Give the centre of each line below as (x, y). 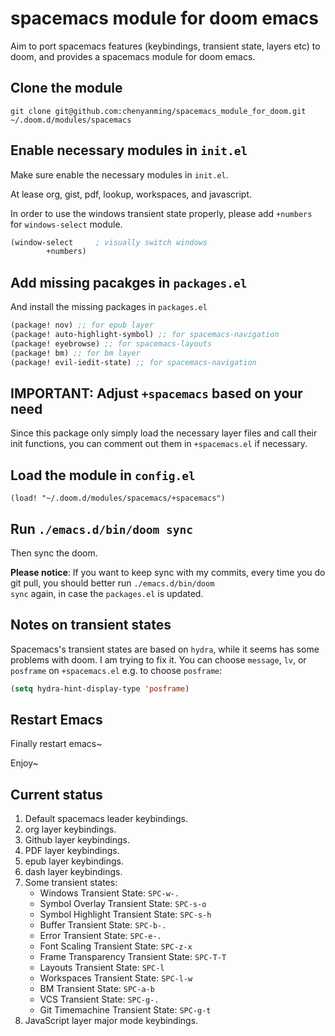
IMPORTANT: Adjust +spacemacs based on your (156, 393)
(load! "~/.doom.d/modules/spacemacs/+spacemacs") (118, 498)
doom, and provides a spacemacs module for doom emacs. (133, 56)
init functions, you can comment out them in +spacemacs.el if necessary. (159, 444)
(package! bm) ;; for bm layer (75, 353)
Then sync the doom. (54, 553)
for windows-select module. (66, 224)
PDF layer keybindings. (72, 851)
